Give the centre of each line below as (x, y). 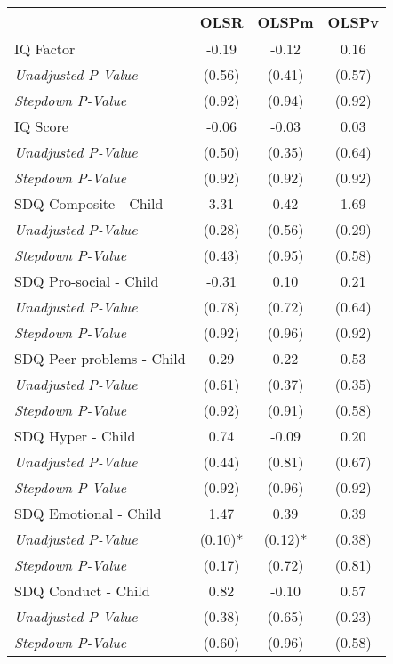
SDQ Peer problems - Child (100, 358)
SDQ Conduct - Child (82, 591)
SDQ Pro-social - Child (87, 281)
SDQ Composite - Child (89, 203)
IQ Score (41, 126)
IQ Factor (45, 49)
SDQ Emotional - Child (88, 513)
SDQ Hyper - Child (75, 436)
